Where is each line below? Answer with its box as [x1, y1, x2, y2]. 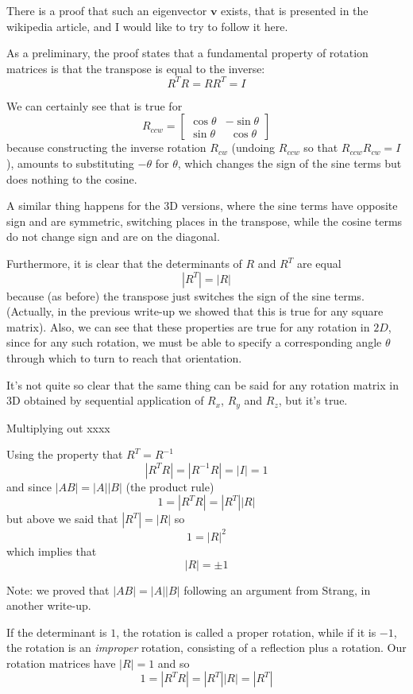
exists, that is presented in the [221, 2, 369, 18]
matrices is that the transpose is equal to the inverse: [6, 60, 265, 76]
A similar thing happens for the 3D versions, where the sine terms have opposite [6, 197, 398, 214]
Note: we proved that [6, 581, 110, 598]
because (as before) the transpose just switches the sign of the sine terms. [6, 287, 365, 304]
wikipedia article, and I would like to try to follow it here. [6, 17, 288, 34]
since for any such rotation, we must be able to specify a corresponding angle [6, 334, 382, 351]
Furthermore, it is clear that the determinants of [6, 255, 242, 272]
